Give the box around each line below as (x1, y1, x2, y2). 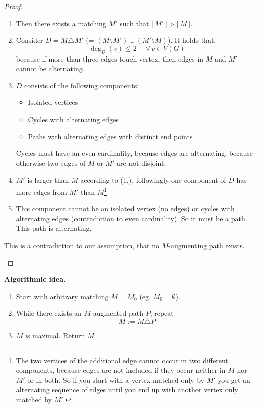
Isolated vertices (28, 97, 78, 107)
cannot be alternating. (16, 63, 85, 74)
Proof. (4, 1, 23, 11)
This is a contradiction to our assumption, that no (4, 240, 160, 250)
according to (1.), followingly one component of (80, 174, 226, 185)
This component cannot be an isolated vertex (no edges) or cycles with (16, 203, 235, 214)
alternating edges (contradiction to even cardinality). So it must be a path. (16, 213, 247, 223)
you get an (218, 374, 250, 385)
